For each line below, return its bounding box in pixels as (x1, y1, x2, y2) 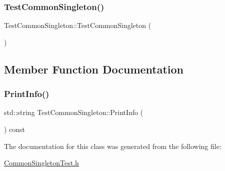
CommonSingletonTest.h (4, 157, 79, 168)
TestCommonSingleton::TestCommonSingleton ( (4, 20, 151, 30)
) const (4, 124, 25, 134)
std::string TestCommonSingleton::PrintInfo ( (4, 107, 143, 117)
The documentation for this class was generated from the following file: (4, 140, 221, 151)
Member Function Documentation (4, 61, 184, 76)
